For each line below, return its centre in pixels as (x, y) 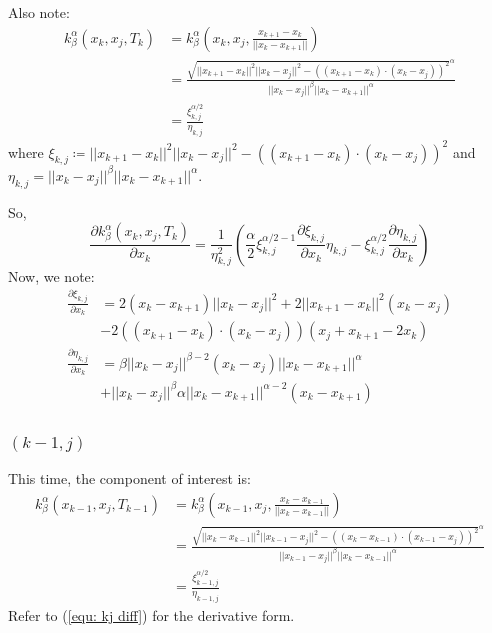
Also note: (39, 12)
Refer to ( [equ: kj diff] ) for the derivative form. (151, 615)
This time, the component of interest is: (129, 478)
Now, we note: (51, 275)
